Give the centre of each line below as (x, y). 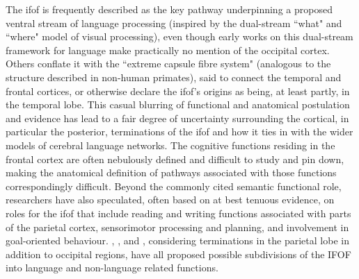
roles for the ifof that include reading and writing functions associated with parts (178, 213)
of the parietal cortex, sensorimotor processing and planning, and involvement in (177, 227)
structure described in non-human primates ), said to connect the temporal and (174, 77)
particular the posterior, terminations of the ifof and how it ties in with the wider (179, 132)
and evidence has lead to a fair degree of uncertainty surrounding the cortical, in (177, 118)
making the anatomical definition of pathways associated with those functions (171, 172)
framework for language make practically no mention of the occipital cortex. (168, 50)
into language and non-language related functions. (112, 268)
